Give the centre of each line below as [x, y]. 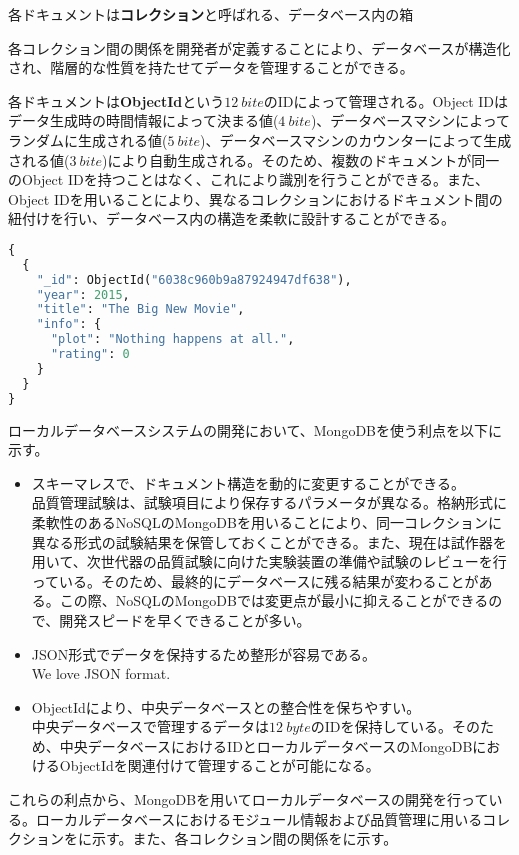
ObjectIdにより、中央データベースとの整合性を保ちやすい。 [226, 706]
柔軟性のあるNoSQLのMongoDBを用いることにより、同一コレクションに [267, 521]
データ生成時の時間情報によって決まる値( [143, 120]
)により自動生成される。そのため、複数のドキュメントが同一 [301, 159]
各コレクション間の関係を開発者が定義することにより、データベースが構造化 [259, 47]
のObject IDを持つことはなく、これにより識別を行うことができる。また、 [249, 179]
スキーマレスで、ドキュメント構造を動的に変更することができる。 [248, 482]
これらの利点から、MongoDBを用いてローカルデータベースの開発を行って [248, 799]
